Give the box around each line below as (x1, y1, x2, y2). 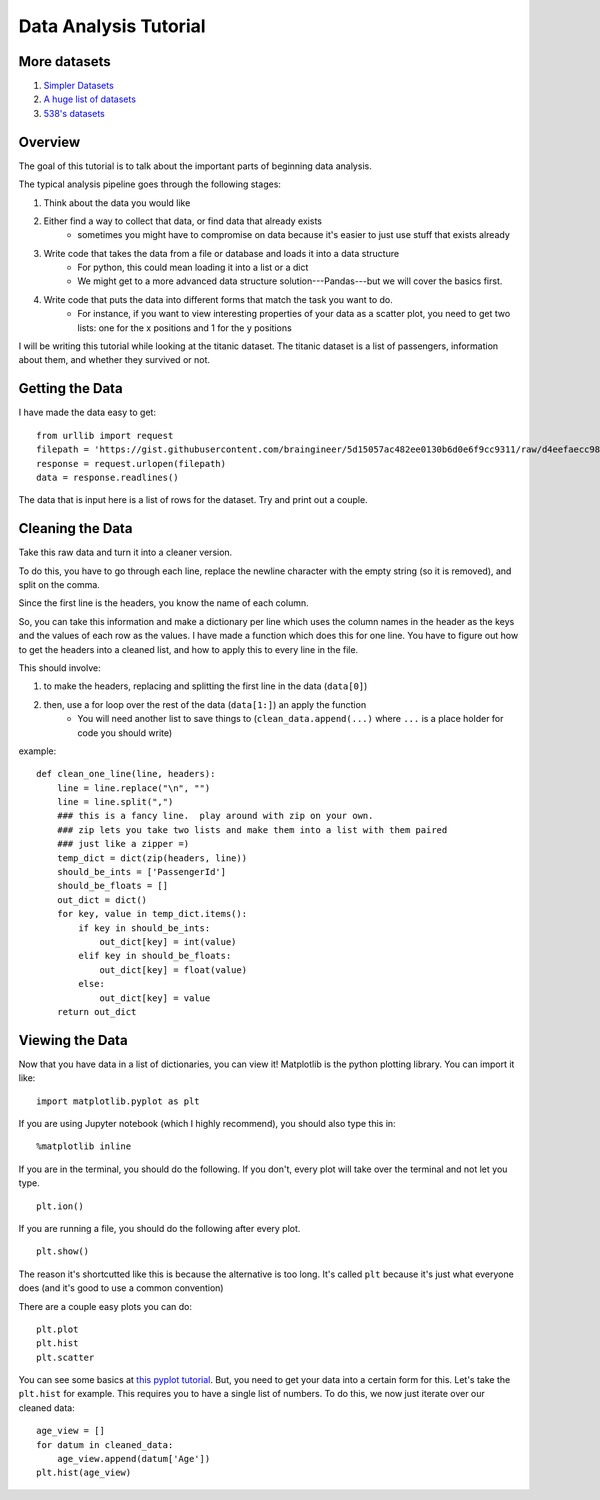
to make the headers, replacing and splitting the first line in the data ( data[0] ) (43, 680, 368, 692)
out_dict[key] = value (99, 992, 211, 1004)
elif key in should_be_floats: (78, 950, 232, 962)
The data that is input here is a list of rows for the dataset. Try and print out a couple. (18, 494, 369, 506)
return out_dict (56, 1006, 137, 1017)
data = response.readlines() (36, 471, 179, 483)
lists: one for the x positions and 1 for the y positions (77, 321, 292, 334)
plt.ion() (36, 1200, 84, 1212)
